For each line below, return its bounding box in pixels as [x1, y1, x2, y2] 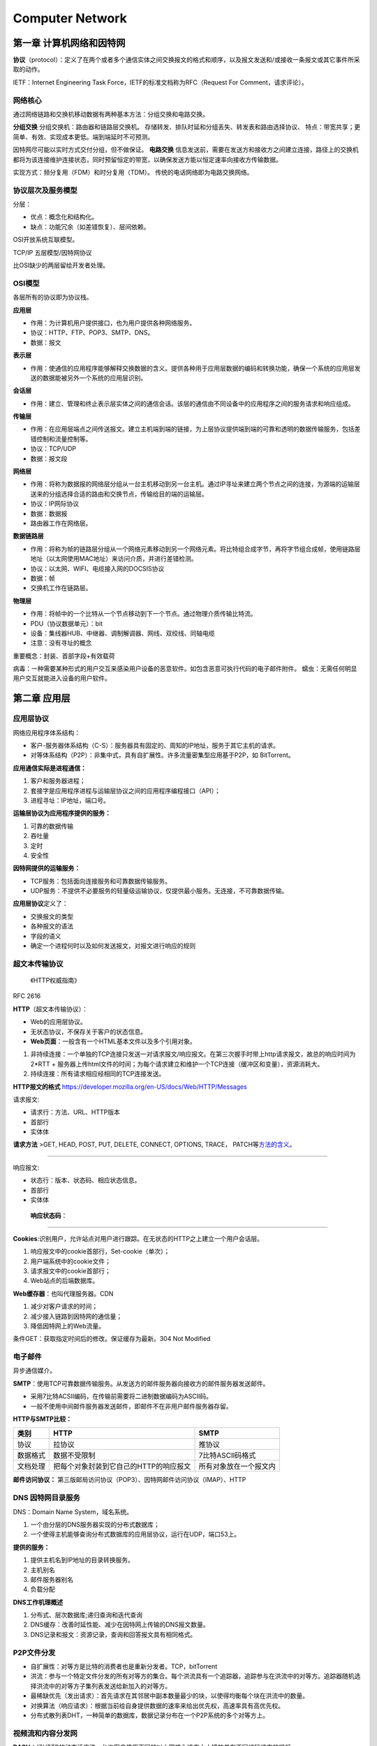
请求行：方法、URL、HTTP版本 [30, 1108, 120, 1117]
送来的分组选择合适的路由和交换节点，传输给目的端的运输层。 [30, 490, 208, 498]
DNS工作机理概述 [13, 1598, 63, 1606]
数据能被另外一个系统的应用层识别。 [42, 374, 147, 382]
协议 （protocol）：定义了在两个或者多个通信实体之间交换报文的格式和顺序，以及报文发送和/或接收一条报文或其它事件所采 [13, 56, 360, 64]
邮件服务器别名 [30, 1575, 73, 1583]
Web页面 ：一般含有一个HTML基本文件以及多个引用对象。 [30, 1037, 197, 1046]
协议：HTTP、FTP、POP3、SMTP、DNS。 [30, 328, 154, 337]
